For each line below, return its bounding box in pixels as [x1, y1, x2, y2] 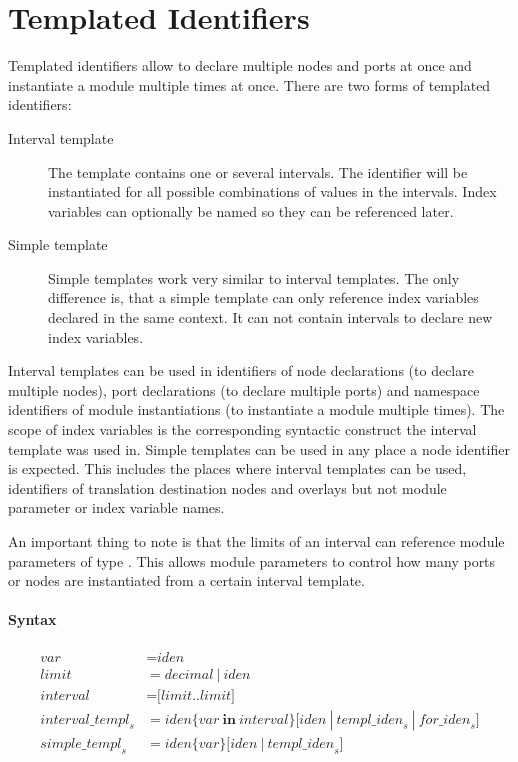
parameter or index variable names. [8, 497, 225, 518]
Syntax [8, 609, 57, 630]
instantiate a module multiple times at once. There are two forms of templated [8, 74, 491, 95]
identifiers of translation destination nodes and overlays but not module [8, 477, 447, 498]
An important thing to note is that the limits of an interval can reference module [8, 531, 505, 551]
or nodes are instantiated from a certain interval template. [8, 570, 365, 591]
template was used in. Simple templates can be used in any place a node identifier [8, 438, 510, 459]
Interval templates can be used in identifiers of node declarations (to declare [8, 360, 474, 381]
